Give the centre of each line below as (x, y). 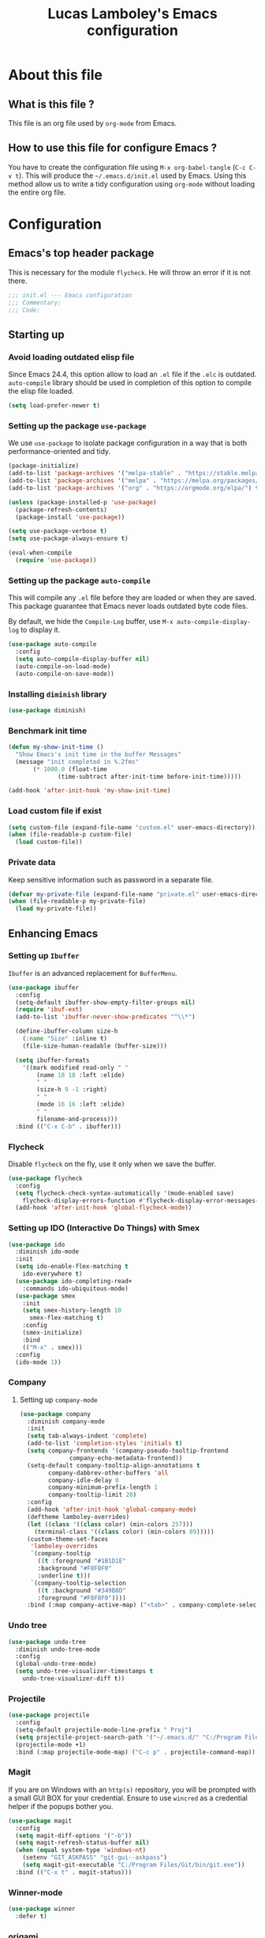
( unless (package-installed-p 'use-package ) (82, 502)
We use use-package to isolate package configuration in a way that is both (128, 443)
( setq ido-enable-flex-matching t (72, 1267)
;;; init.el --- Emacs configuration (70, 295)
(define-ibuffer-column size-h (67, 1031)
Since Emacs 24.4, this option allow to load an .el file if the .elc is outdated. (132, 374)
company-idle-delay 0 (84, 1480)
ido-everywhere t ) (52, 1274)
